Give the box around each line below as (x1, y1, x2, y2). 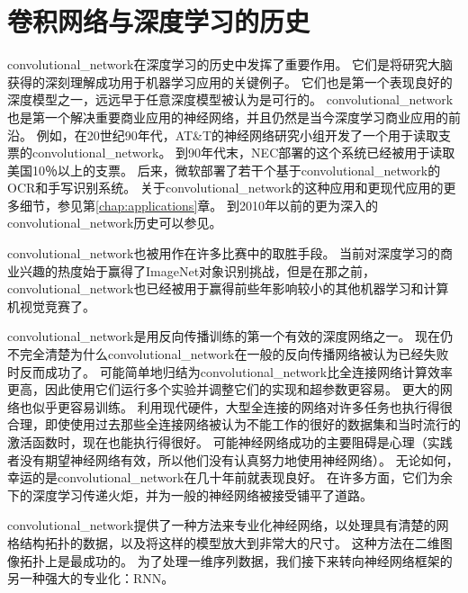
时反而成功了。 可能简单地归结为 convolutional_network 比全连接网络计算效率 (7, 362, 454, 381)
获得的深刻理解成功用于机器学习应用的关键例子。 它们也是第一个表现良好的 (7, 72, 453, 91)
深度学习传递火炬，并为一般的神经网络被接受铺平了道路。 (31, 485, 373, 504)
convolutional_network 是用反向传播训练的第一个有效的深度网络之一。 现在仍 (7, 327, 454, 346)
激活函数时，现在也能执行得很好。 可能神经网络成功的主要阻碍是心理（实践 (7, 433, 453, 451)
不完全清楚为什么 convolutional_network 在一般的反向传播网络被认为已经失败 (7, 345, 449, 364)
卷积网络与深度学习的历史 (7, 3, 310, 40)
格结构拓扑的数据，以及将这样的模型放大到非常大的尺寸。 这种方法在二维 (7, 533, 440, 552)
